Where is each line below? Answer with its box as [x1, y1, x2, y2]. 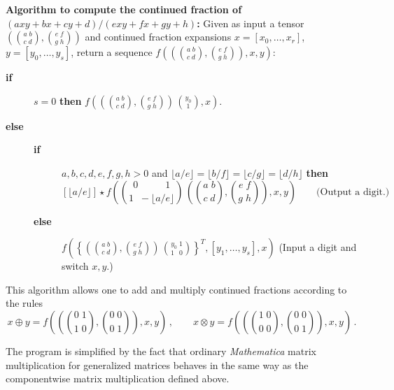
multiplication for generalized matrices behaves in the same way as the [6, 357, 309, 372]
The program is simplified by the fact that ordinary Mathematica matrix [6, 343, 316, 358]
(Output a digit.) [316, 187, 390, 197]
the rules [6, 296, 43, 310]
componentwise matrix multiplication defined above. [6, 371, 230, 386]
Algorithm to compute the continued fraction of [6, 2, 242, 16]
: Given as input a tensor [197, 15, 304, 30]
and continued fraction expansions [85, 29, 232, 44]
